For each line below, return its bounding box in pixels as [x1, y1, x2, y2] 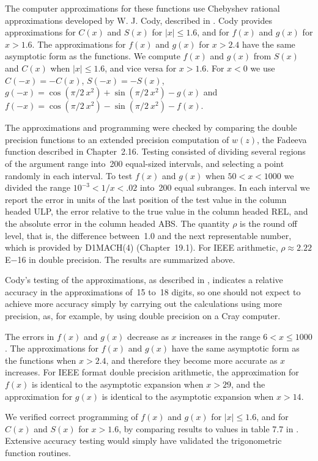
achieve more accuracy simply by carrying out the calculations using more [5, 297, 283, 310]
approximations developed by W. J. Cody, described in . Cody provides [5, 13, 272, 26]
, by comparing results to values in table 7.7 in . [119, 422, 299, 435]
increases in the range [179, 330, 261, 342]
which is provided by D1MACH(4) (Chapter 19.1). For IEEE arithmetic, [5, 241, 278, 254]
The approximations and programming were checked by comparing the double [5, 121, 297, 134]
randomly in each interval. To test [5, 169, 133, 182]
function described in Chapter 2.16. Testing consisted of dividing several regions [5, 145, 306, 158]
